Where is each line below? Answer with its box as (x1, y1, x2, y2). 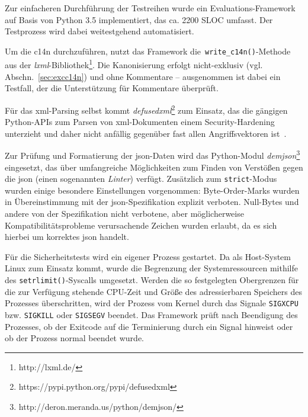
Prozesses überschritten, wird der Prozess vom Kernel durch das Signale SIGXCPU (5, 297, 299, 309)
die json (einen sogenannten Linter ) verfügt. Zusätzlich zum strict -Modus (5, 172, 277, 185)
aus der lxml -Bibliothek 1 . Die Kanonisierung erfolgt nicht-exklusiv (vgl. (5, 57, 263, 71)
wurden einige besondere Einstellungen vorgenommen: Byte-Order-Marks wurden (5, 184, 300, 196)
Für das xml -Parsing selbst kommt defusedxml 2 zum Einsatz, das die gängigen (5, 102, 288, 116)
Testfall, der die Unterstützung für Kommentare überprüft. (5, 82, 219, 94)
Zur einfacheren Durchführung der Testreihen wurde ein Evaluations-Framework (5, 2, 296, 14)
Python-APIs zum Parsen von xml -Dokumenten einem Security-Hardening (5, 116, 275, 128)
